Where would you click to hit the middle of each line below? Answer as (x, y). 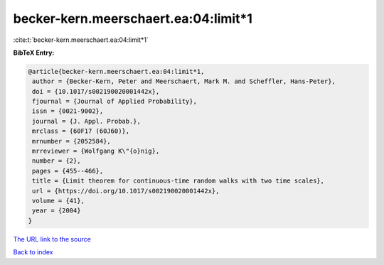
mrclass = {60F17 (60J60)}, (81, 131)
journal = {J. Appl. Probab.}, (87, 121)
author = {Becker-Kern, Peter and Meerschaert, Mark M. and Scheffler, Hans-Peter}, (184, 81)
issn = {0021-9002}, (68, 111)
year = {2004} (57, 211)
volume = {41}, (59, 201)
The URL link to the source (52, 239)
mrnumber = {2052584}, (72, 141)
